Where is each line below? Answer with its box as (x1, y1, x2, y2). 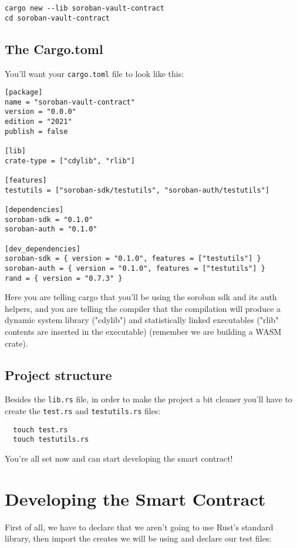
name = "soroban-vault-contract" (5, 98, 135, 106)
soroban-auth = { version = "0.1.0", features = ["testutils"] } (5, 264, 265, 273)
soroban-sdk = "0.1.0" (5, 215, 93, 224)
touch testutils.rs (13, 435, 89, 444)
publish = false (5, 127, 68, 136)
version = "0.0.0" (5, 107, 76, 116)
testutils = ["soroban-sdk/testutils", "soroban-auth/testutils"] (5, 186, 270, 194)
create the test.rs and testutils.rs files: (5, 405, 161, 417)
